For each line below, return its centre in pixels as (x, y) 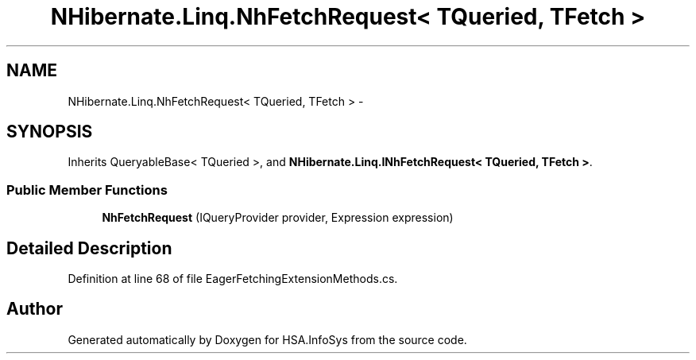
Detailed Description (89, 248)
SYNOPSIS (50, 132)
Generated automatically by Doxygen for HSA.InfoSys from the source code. (267, 339)
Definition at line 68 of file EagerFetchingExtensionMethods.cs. (233, 279)
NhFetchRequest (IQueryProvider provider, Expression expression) (278, 218)
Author (35, 309)
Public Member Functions (87, 190)
